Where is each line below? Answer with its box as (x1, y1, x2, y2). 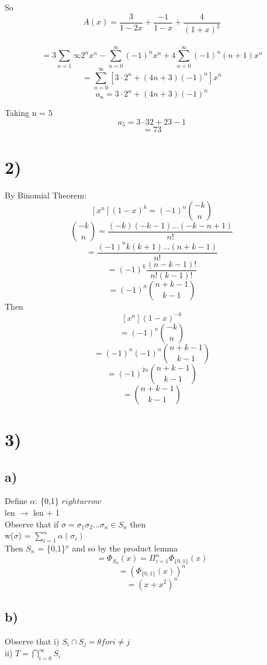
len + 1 (33, 506, 60, 518)
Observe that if (5, 517, 59, 530)
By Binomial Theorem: (5, 188, 87, 201)
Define (5, 495, 27, 507)
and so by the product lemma (72, 541, 178, 554)
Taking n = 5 (5, 107, 53, 119)
